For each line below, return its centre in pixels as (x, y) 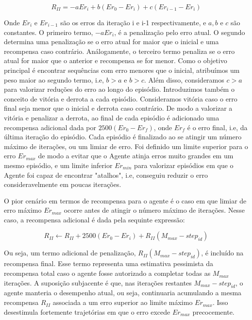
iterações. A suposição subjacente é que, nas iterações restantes (98, 282)
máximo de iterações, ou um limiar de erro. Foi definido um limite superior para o (126, 146)
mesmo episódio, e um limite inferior (58, 165)
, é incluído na (222, 253)
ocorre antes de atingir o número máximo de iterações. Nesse (154, 210)
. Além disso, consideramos (184, 79)
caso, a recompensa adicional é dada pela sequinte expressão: (94, 219)
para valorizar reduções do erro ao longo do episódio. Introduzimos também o (119, 89)
